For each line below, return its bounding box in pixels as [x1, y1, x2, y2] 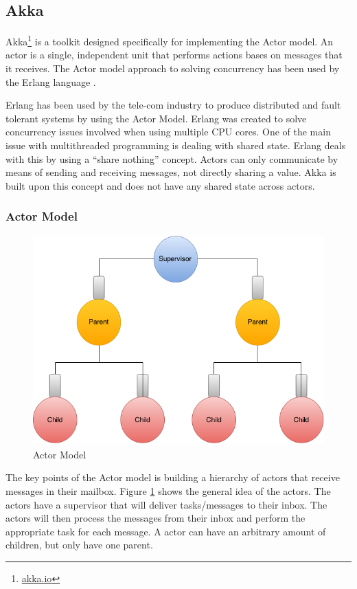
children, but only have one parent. [5, 537, 153, 552]
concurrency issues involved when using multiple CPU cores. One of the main [5, 124, 331, 139]
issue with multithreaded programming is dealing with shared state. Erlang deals [5, 138, 346, 153]
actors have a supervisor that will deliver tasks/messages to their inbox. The [5, 497, 327, 511]
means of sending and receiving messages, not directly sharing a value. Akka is [5, 165, 336, 179]
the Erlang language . [5, 74, 96, 89]
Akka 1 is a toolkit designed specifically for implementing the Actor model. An [5, 32, 334, 48]
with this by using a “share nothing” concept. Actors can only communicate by [5, 151, 338, 166]
